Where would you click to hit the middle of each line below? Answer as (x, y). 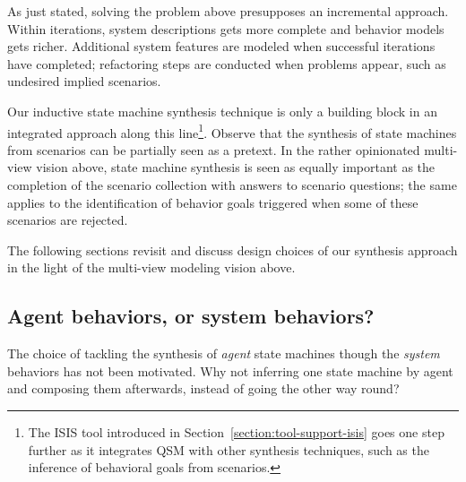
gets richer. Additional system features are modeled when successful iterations (221, 46)
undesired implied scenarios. (84, 81)
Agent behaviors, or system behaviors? (191, 316)
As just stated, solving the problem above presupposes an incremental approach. (228, 11)
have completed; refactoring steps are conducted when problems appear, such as (227, 63)
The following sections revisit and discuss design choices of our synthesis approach (233, 250)
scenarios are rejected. (68, 220)
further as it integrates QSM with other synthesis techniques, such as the (229, 449)
